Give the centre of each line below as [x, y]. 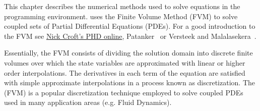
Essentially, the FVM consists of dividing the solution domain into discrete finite [128, 53]
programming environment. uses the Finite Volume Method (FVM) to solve [121, 16]
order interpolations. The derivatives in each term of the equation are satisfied [125, 72]
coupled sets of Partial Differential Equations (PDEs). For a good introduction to [130, 26]
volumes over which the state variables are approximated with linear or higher [125, 62]
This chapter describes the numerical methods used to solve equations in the [122, 6]
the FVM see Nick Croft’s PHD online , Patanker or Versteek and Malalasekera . [130, 36]
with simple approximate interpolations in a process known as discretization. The [130, 82]
